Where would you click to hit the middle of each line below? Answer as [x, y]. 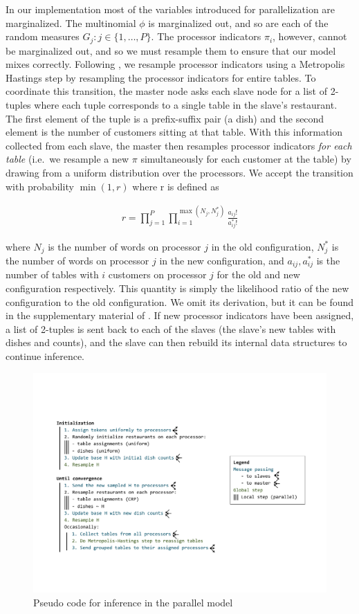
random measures [43, 36]
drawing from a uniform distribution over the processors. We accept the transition [179, 172]
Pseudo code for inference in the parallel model [133, 602]
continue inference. [45, 355]
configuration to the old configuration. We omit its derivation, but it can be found [180, 301]
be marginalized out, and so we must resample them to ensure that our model [171, 50]
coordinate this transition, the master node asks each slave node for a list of [167, 91]
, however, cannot [310, 36]
